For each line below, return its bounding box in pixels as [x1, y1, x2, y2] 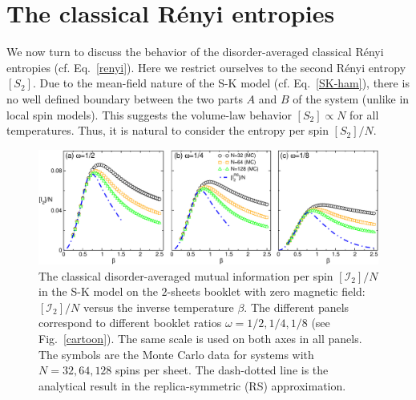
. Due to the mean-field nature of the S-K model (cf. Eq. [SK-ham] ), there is [32, 75, 410, 91]
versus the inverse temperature [83, 298, 234, 315]
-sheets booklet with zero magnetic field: [167, 283, 366, 300]
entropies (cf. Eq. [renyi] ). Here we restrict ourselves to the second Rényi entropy [6, 59, 406, 75]
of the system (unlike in [293, 90, 410, 107]
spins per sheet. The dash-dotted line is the [115, 362, 329, 378]
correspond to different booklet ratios [38, 314, 222, 331]
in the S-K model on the [38, 283, 158, 300]
